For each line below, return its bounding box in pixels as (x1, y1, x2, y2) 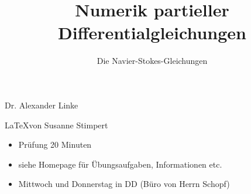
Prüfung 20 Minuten (18, 138, 92, 151)
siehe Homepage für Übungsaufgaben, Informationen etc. (18, 158, 222, 170)
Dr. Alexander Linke (5, 98, 78, 111)
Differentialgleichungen (58, 21, 246, 45)
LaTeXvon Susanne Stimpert (5, 118, 108, 131)
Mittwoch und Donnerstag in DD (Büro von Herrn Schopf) (18, 178, 230, 190)
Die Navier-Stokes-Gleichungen (97, 55, 208, 67)
